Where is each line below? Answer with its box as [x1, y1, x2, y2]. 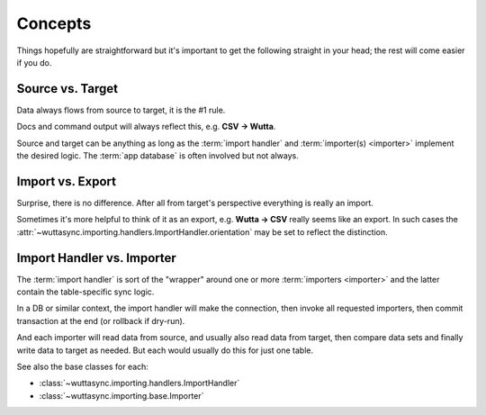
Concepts [16, 14, 92, 33]
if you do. [16, 57, 52, 68]
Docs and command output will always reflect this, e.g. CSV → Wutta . [16, 122, 276, 132]
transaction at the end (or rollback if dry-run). [16, 315, 185, 326]
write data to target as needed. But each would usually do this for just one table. [16, 345, 314, 356]
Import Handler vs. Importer [16, 250, 177, 266]
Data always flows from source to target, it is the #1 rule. [16, 104, 226, 115]
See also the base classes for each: [16, 361, 148, 372]
